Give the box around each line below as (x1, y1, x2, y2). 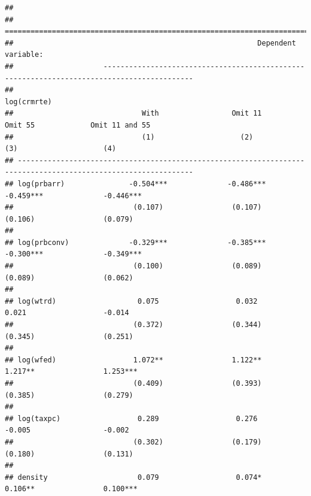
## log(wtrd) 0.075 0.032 (5, 297, 258, 306)
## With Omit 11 (5, 109, 262, 118)
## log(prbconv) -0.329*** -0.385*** (5, 238, 266, 247)
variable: (5, 50, 44, 59)
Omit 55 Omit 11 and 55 (5, 120, 151, 129)
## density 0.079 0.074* (5, 473, 262, 482)
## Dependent (5, 38, 296, 47)
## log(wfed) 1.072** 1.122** (5, 355, 262, 364)
